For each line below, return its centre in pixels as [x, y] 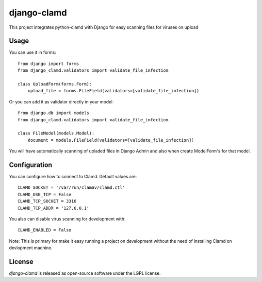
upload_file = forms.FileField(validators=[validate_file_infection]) [113, 91]
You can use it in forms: [33, 52]
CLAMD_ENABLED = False [45, 230]
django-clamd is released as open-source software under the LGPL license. [85, 273]
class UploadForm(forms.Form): [55, 84]
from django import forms [49, 64]
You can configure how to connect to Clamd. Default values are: [73, 177]
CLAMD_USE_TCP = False [45, 194]
